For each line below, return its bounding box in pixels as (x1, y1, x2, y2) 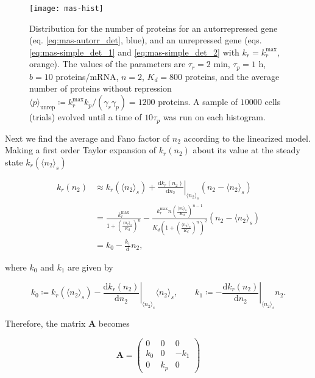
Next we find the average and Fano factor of (5, 131, 170, 144)
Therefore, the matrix (5, 317, 86, 330)
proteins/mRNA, (55, 70, 119, 82)
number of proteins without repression (29, 82, 172, 95)
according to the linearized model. (183, 131, 311, 144)
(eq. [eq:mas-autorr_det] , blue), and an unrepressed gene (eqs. (29, 34, 262, 46)
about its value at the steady (193, 144, 300, 156)
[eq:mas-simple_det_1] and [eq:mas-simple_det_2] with (29, 45, 239, 58)
